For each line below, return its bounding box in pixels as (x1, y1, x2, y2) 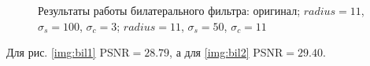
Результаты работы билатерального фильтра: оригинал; (38, 2, 301, 18)
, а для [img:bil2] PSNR (169, 44, 283, 60)
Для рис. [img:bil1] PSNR (6, 44, 130, 60)
